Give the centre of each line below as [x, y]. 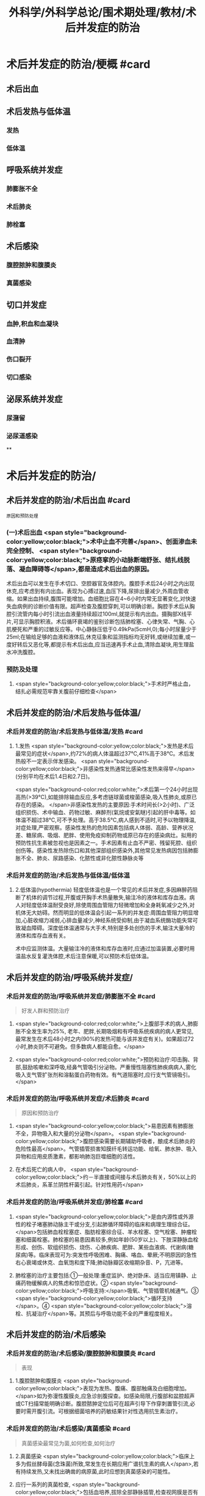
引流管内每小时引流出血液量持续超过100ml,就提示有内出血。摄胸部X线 [99, 614]
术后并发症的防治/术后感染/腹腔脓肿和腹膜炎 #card [81, 1354]
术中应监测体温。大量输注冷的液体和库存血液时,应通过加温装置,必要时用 [105, 949]
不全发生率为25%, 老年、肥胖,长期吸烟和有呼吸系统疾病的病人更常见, [107, 1032]
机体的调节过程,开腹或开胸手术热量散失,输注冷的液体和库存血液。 [108, 897]
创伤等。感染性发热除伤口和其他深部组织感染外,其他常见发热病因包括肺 [104, 851]
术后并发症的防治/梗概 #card [78, 64]
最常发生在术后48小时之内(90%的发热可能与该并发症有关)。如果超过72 [104, 1039]
